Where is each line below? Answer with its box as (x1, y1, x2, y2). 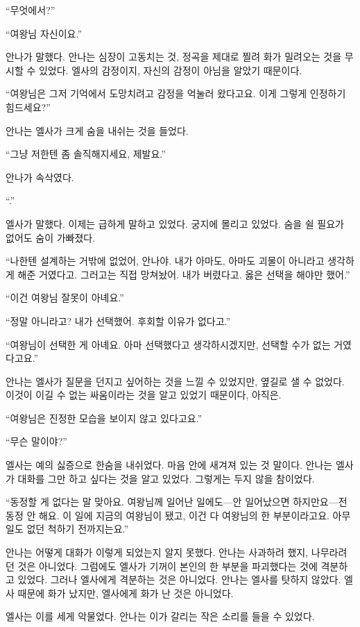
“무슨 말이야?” (6, 434, 67, 449)
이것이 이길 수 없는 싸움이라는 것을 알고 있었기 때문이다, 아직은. (6, 387, 282, 402)
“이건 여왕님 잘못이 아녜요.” (6, 290, 124, 305)
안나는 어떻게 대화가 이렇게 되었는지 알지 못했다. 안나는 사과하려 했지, (6, 545, 309, 560)
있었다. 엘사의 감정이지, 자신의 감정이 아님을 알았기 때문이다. (38, 62, 302, 77)
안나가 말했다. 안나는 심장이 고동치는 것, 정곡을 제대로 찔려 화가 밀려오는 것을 (6, 49, 342, 64)
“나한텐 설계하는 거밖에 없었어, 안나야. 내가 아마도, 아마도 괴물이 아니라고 (6, 253, 325, 268)
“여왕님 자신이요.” (6, 26, 82, 40)
